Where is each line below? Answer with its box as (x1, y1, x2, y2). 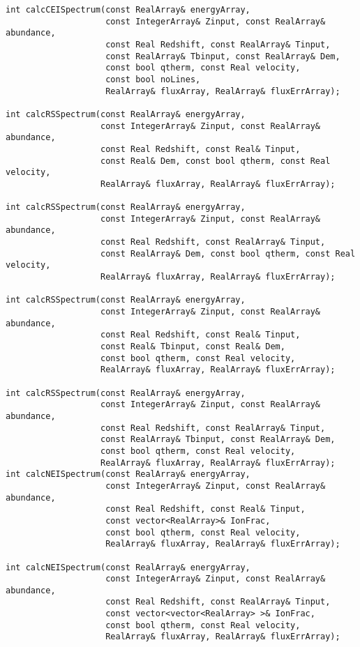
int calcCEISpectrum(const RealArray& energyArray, (6, 5, 250, 15)
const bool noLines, (105, 74, 201, 84)
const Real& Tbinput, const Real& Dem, (100, 342, 285, 352)
